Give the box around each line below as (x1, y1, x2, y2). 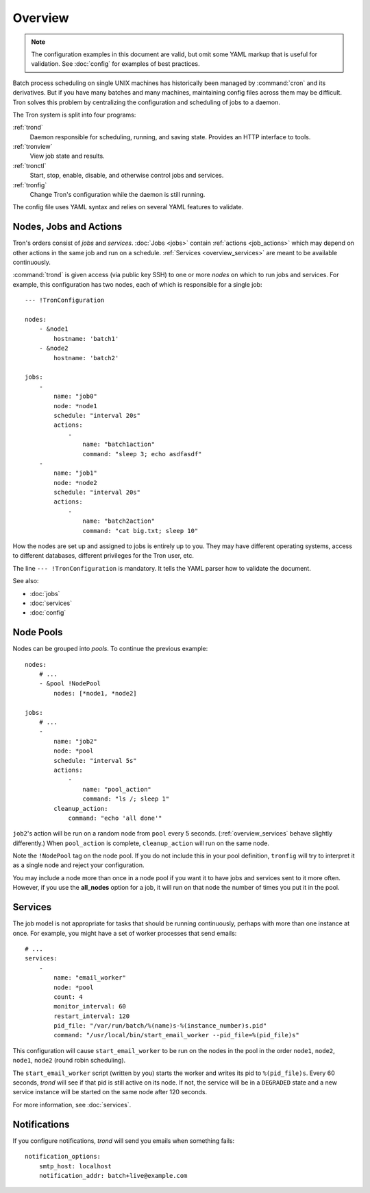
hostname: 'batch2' (53, 354, 119, 362)
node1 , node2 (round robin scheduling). (12, 1056, 126, 1065)
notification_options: (25, 1153, 101, 1161)
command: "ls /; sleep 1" (82, 795, 170, 803)
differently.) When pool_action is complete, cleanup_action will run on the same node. (12, 839, 270, 847)
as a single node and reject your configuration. (12, 861, 145, 869)
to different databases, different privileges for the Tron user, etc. (12, 552, 195, 560)
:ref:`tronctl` (12, 161, 47, 169)
